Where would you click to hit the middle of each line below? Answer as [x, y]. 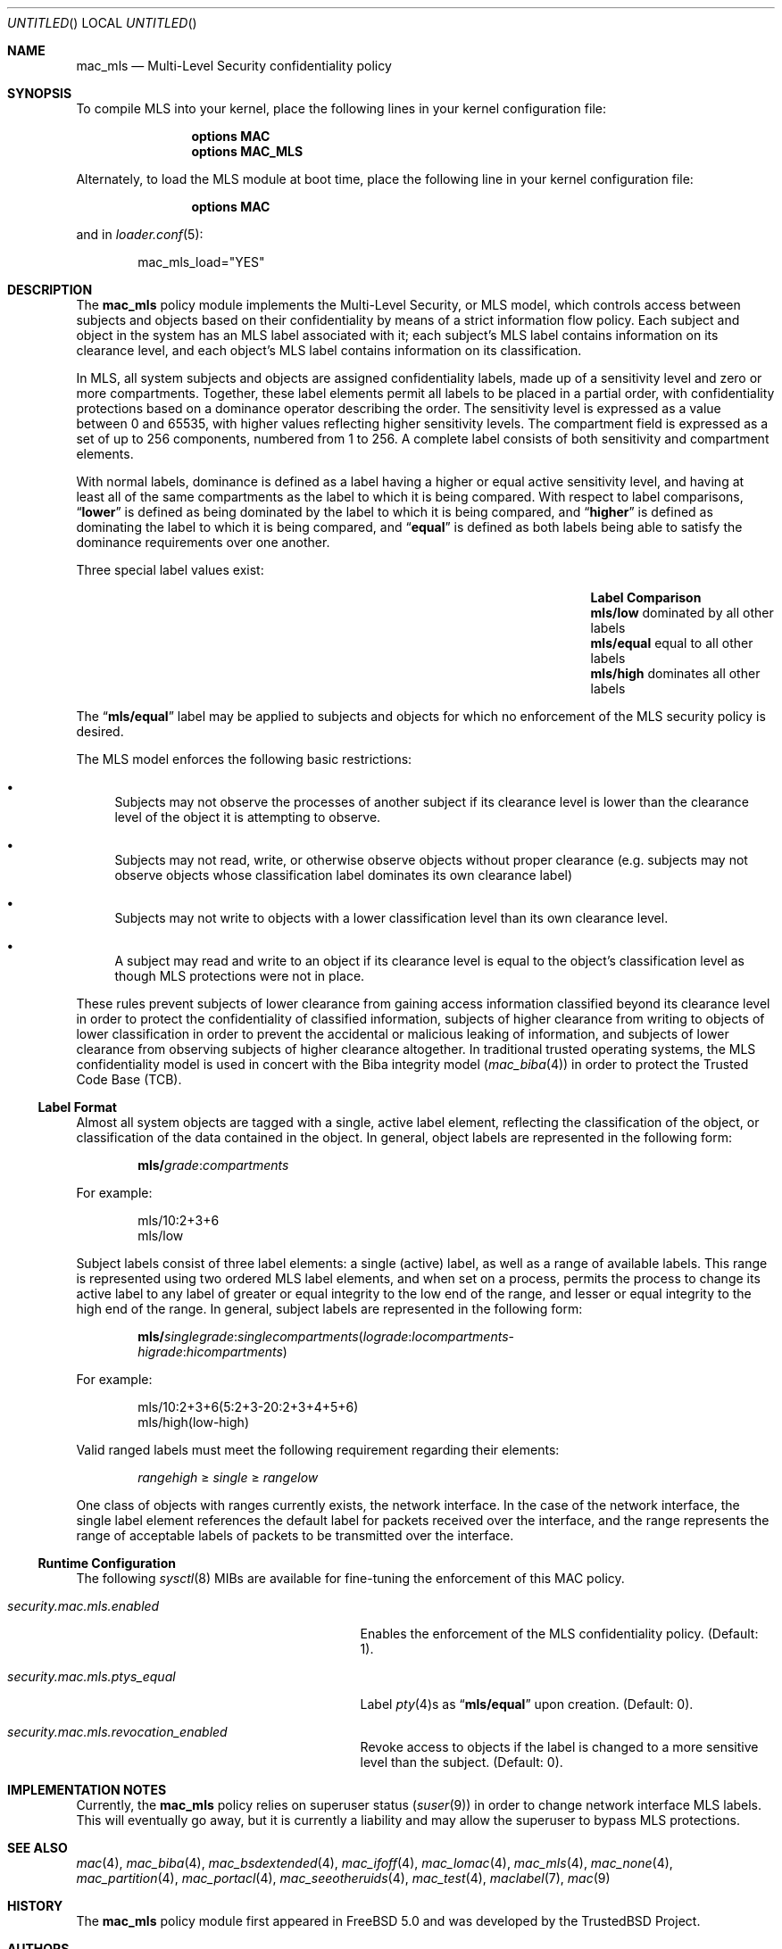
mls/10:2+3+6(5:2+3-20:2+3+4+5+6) [248, 1407]
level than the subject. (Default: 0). [462, 1762]
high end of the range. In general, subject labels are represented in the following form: [329, 1309]
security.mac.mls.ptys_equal [92, 1676]
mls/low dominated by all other [682, 613]
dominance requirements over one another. [203, 542]
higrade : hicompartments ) [212, 1352]
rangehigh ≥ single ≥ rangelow [228, 1477]
